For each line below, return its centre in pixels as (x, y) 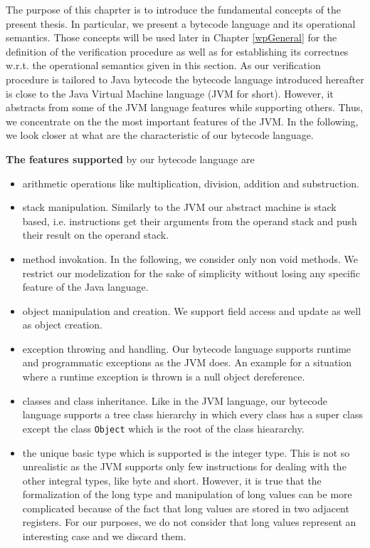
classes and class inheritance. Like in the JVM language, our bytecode (175, 400)
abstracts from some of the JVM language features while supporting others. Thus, (185, 107)
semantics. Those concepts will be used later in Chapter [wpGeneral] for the (171, 37)
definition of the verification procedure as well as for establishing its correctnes (177, 51)
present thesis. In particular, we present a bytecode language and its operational (181, 23)
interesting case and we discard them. (104, 536)
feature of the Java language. (85, 287)
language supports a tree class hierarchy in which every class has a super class (192, 414)
